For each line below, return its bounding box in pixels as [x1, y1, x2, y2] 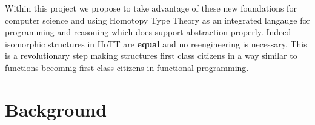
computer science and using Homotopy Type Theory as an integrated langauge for [5, 13, 310, 26]
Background [5, 96, 107, 121]
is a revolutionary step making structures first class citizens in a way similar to [5, 49, 297, 62]
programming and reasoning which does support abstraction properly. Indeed [5, 25, 291, 38]
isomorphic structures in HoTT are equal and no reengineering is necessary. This [5, 37, 307, 50]
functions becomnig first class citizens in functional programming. [5, 61, 249, 73]
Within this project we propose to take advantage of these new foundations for [5, 2, 297, 14]
